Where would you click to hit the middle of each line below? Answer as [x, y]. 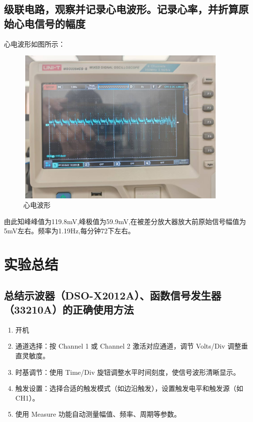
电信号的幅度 [55, 23]
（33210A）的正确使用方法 [69, 309]
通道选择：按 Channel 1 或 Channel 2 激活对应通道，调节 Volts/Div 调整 [128, 346]
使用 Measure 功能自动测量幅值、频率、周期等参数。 [98, 414]
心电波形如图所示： [34, 44]
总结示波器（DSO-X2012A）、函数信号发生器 [113, 295]
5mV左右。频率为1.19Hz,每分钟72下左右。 [69, 231]
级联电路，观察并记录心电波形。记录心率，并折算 [121, 9]
